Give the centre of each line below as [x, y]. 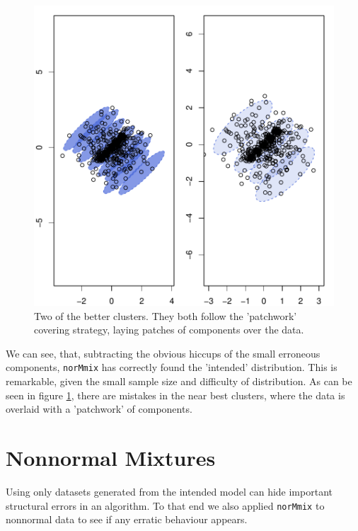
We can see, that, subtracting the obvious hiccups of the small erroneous [163, 353]
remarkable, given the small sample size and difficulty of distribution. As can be [179, 381]
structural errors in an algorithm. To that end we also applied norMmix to [165, 505]
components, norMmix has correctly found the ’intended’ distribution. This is [172, 367]
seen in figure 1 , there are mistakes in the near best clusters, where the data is [175, 395]
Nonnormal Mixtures [111, 457]
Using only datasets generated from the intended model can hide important [169, 491]
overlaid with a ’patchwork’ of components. [99, 409]
